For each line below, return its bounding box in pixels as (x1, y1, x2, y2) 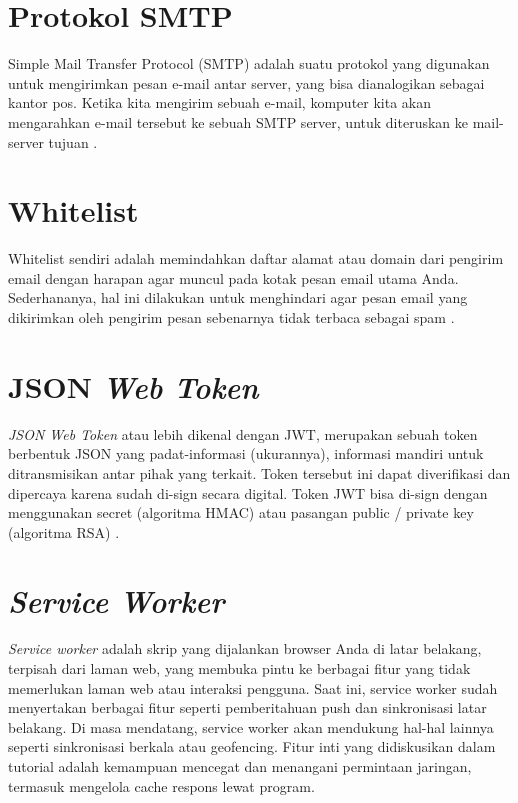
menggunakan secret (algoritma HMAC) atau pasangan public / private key (8, 502, 474, 523)
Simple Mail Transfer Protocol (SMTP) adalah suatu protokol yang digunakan (8, 53, 490, 74)
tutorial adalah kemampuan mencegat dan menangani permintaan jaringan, (8, 755, 472, 776)
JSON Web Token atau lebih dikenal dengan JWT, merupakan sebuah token (8, 423, 478, 444)
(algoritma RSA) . (8, 521, 120, 542)
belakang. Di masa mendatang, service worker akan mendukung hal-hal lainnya (8, 716, 494, 737)
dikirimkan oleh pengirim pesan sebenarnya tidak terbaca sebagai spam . (8, 307, 455, 327)
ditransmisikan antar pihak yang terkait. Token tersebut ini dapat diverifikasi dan (8, 462, 511, 483)
